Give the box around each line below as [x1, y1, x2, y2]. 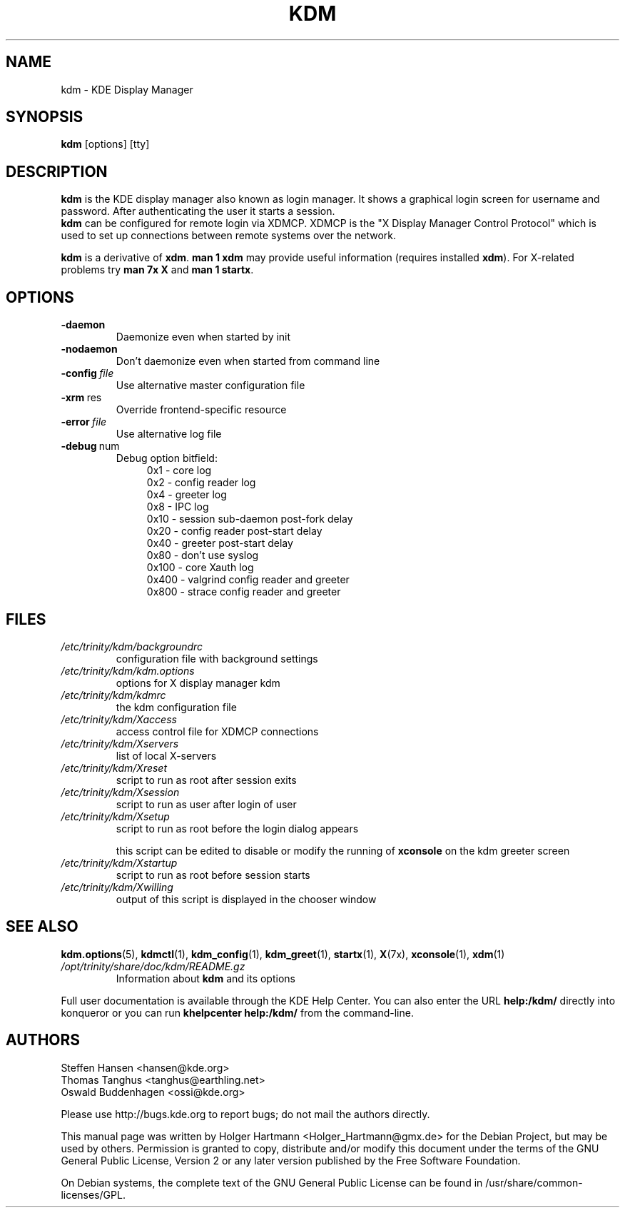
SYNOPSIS [6, 108, 83, 126]
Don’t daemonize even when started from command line [116, 355, 380, 368]
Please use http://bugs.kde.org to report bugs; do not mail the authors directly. [61, 1107, 430, 1120]
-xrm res [61, 391, 102, 404]
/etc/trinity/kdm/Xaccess [61, 713, 177, 725]
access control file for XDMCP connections [116, 725, 319, 738]
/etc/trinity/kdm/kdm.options [61, 664, 195, 677]
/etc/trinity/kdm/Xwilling [61, 880, 173, 893]
